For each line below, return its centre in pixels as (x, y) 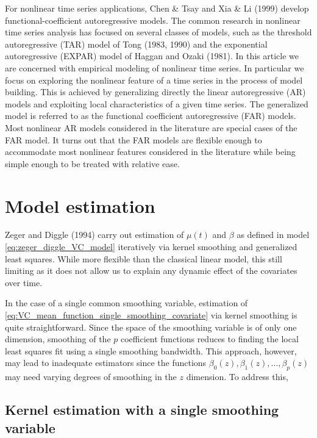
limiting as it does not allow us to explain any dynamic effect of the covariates (151, 271)
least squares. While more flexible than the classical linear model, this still (144, 258)
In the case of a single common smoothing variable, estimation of (126, 303)
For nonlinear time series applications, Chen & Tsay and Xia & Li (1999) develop (157, 8)
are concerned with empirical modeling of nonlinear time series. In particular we (155, 67)
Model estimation (80, 205)
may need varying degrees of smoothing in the (91, 377)
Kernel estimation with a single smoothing (142, 410)
